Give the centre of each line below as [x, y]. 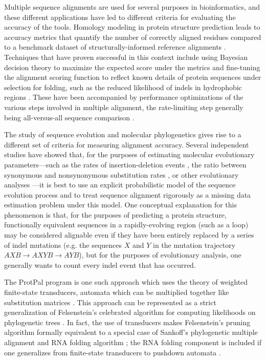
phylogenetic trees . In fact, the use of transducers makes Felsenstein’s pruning [127, 322]
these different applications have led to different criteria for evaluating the [120, 17]
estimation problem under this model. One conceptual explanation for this [120, 205]
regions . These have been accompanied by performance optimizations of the [124, 97]
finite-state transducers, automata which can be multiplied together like [117, 292]
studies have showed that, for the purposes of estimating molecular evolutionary [129, 154]
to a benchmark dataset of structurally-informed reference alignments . [115, 47]
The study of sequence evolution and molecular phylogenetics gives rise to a [123, 134]
